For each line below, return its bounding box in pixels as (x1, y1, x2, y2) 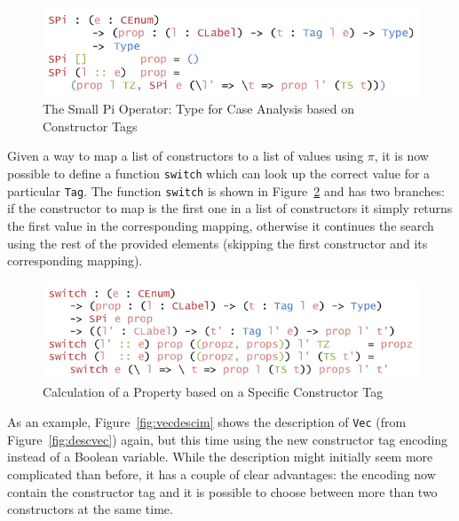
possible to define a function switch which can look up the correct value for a (7, 164, 431, 183)
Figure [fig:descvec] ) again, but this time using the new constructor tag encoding (7, 430, 448, 448)
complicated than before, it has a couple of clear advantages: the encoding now (7, 464, 436, 483)
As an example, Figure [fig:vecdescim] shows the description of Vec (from (7, 413, 407, 431)
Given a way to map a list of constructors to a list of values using (7, 146, 364, 165)
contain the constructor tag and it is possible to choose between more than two (7, 482, 438, 501)
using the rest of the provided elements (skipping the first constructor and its (7, 233, 428, 252)
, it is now (374, 146, 429, 165)
